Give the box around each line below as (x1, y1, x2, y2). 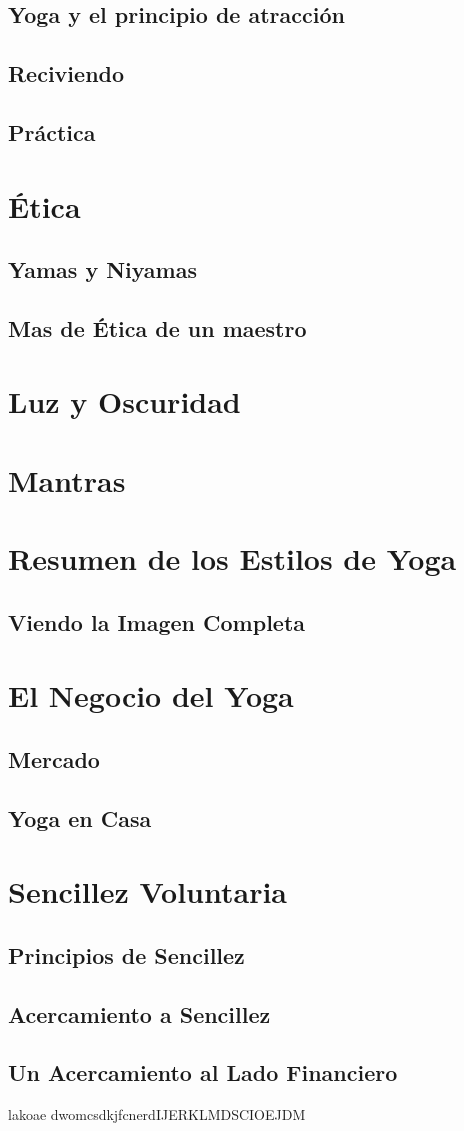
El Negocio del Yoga (8, 675, 294, 716)
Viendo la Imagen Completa (8, 606, 306, 637)
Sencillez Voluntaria (8, 871, 288, 912)
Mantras (8, 459, 126, 500)
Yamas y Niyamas (8, 254, 197, 285)
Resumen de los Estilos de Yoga (8, 538, 457, 579)
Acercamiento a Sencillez (8, 998, 271, 1029)
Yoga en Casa (8, 802, 152, 833)
